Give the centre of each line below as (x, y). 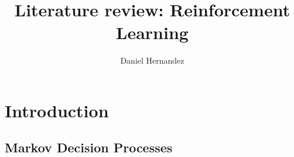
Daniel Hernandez (152, 60)
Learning (152, 32)
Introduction (57, 110)
